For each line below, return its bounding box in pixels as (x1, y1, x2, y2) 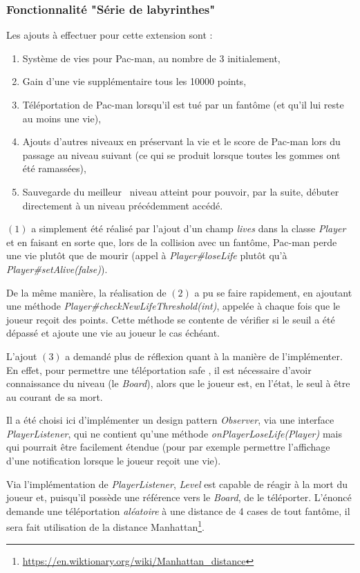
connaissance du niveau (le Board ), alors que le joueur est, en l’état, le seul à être (6, 376, 350, 391)
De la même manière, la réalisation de (6, 285, 167, 299)
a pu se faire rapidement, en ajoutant (194, 285, 352, 299)
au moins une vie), (22, 111, 102, 125)
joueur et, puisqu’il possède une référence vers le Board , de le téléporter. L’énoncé (6, 490, 352, 505)
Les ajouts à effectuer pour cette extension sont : (6, 28, 213, 42)
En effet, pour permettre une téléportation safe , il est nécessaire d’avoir (6, 362, 312, 377)
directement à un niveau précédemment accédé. (22, 198, 223, 212)
